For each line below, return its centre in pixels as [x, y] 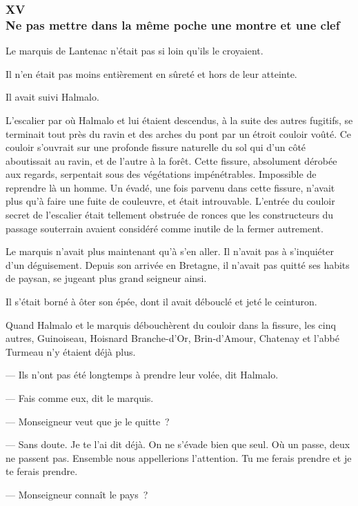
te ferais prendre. [42, 471]
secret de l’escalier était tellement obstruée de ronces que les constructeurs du [170, 215]
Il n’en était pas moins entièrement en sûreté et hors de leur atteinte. [151, 73]
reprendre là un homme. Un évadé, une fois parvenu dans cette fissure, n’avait [170, 187]
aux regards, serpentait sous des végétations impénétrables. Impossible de [161, 174]
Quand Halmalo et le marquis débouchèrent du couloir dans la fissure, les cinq [171, 324]
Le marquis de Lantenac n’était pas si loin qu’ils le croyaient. [135, 51]
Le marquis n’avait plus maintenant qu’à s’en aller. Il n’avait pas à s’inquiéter [170, 251]
